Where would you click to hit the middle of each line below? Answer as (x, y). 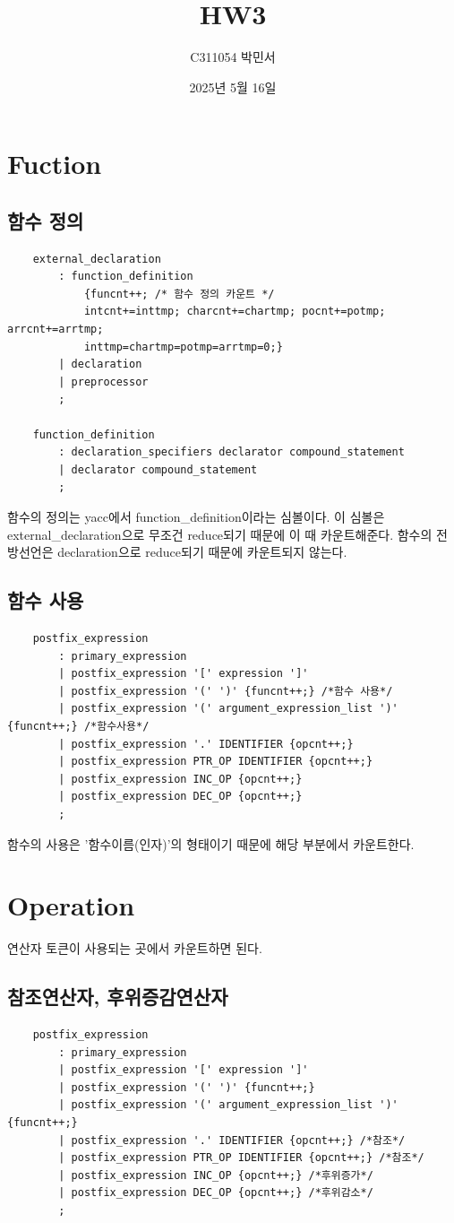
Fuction (55, 164)
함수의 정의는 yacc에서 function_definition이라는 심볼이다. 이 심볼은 (196, 517)
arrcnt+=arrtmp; (56, 330)
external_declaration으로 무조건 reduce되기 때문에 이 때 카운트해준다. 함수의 (220, 534)
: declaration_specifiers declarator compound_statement (231, 452)
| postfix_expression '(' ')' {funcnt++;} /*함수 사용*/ (226, 691)
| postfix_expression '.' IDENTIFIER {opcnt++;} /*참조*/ (232, 1140)
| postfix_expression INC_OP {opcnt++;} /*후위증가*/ (216, 1175)
